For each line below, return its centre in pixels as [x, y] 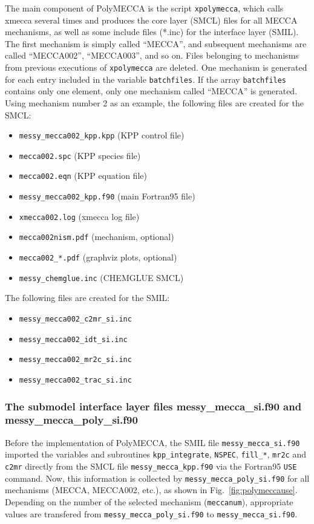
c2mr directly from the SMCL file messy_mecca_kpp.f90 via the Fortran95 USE [151, 466]
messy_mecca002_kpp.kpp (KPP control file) [102, 135]
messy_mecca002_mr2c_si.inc [75, 360]
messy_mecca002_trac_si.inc [75, 380]
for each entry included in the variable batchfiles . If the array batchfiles [146, 79]
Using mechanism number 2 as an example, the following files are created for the [154, 102]
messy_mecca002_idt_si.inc [73, 339]
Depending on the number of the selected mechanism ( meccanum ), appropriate [149, 501]
